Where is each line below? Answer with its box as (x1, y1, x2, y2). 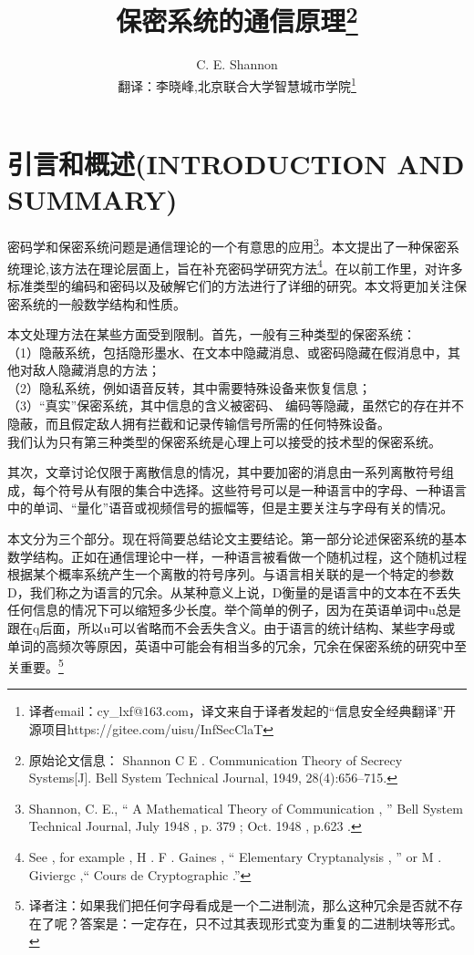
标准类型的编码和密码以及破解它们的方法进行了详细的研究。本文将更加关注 (7, 275, 454, 295)
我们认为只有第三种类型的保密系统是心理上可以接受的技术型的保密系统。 (7, 431, 441, 451)
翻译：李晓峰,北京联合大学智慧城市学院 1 (118, 74, 356, 95)
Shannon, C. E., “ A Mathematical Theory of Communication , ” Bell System (28, 798, 463, 817)
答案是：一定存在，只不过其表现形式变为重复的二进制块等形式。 (79, 913, 463, 932)
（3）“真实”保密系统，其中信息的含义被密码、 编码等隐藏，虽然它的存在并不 (7, 396, 464, 415)
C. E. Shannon (196, 55, 278, 74)
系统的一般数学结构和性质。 (19, 294, 186, 313)
